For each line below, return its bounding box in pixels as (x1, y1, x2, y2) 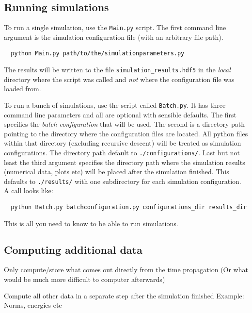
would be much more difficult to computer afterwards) (4, 274, 165, 284)
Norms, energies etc (4, 300, 62, 310)
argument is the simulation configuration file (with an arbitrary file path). (4, 32, 223, 42)
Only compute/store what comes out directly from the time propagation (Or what (4, 264, 248, 275)
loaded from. (4, 83, 41, 94)
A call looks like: (4, 185, 53, 196)
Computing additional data (4, 242, 142, 257)
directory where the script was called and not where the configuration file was (4, 74, 235, 84)
